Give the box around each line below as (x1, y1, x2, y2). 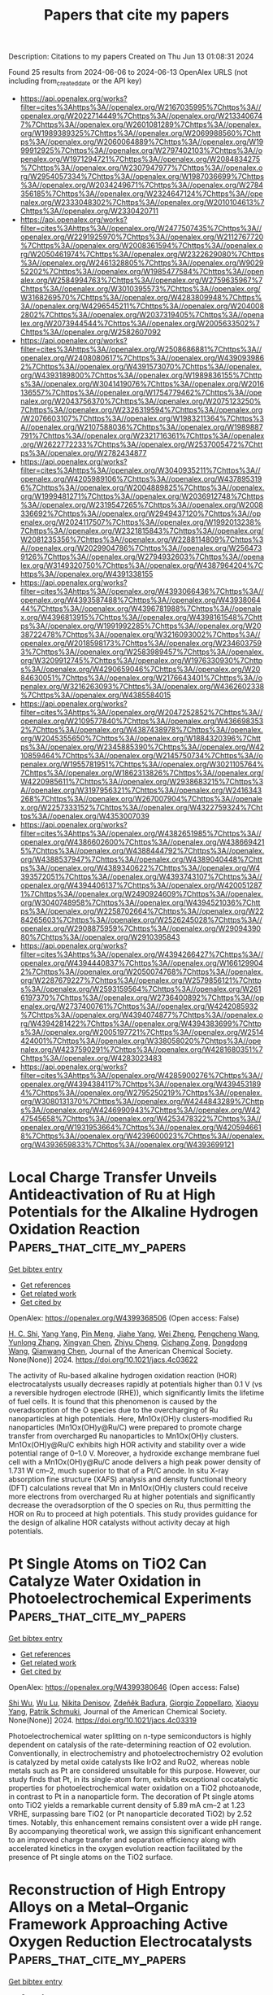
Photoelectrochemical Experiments (8, 1589, 252, 1608)
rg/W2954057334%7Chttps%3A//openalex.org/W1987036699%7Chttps (19, 171, 264, 181)
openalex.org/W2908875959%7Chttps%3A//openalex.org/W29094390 (19, 923, 262, 933)
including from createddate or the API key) (8, 76, 142, 87)
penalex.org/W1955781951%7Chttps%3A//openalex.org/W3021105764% (19, 759, 264, 769)
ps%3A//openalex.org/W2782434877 (19, 447, 147, 457)
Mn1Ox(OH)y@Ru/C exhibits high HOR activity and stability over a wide (8, 1439, 246, 1449)
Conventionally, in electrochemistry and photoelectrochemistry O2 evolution (8, 1748, 264, 1758)
